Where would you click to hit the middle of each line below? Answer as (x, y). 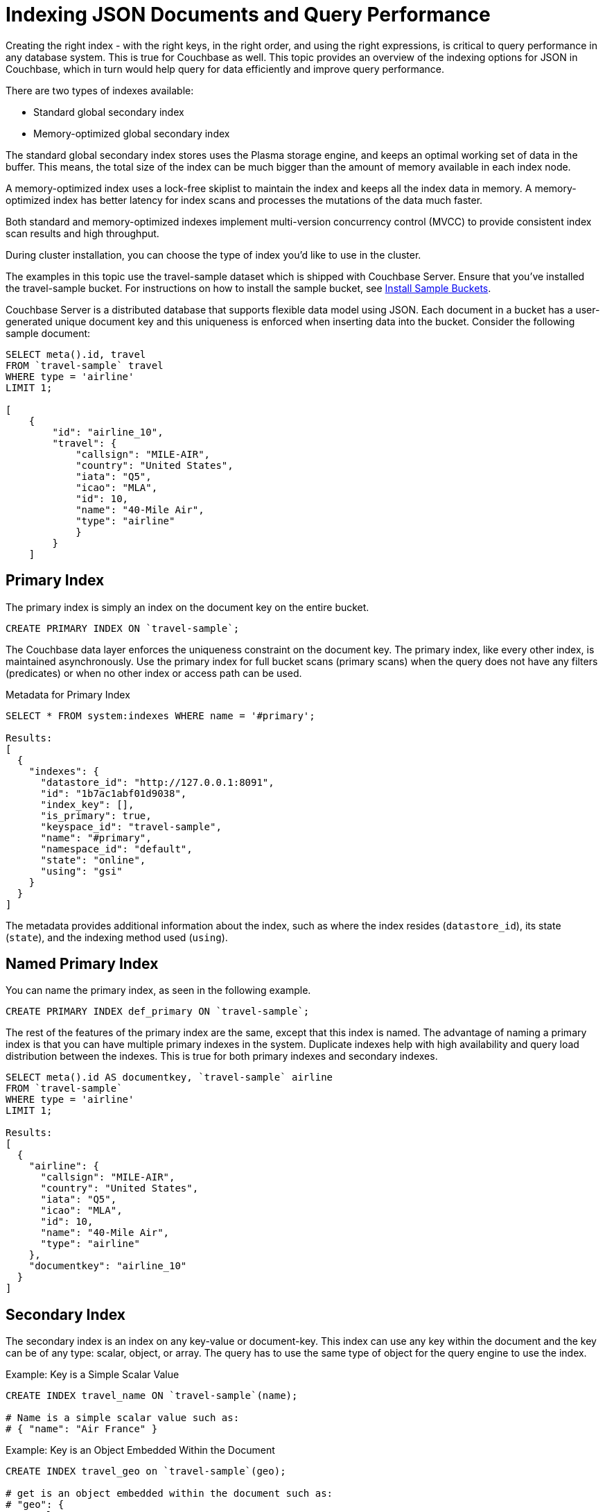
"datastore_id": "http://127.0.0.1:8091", (157, 782)
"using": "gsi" (81, 871)
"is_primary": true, (96, 815)
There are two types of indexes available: (100, 90)
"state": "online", (93, 860)
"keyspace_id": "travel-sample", (131, 826)
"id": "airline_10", (108, 432)
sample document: (48, 333)
